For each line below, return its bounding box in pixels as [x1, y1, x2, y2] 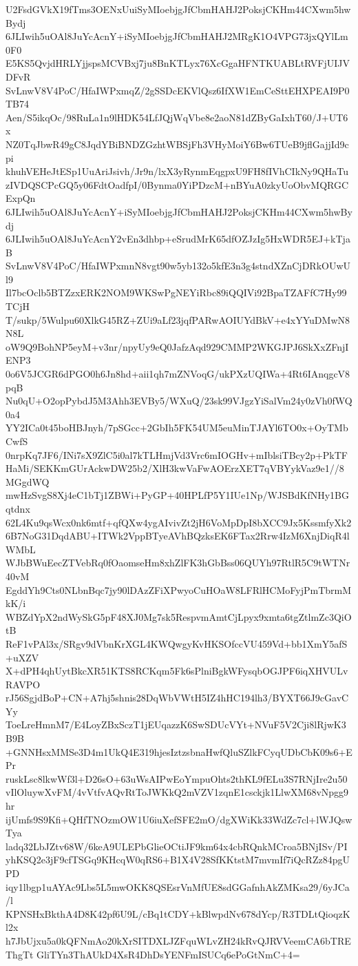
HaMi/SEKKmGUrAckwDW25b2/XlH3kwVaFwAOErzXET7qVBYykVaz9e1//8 [6, 461, 344, 475]
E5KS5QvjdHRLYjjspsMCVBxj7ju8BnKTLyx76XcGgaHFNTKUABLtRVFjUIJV [6, 56, 350, 70]
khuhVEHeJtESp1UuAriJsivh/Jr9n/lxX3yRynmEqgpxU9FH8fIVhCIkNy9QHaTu [6, 164, 349, 178]
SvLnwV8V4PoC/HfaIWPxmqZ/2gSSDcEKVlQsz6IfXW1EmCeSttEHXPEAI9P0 [6, 83, 350, 97]
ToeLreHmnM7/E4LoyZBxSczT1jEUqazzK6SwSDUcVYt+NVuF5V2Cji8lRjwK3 [6, 717, 346, 732]
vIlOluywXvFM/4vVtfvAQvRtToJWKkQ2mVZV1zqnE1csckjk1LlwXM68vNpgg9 [6, 785, 349, 799]
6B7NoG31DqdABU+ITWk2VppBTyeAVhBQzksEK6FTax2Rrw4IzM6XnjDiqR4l [6, 528, 350, 543]
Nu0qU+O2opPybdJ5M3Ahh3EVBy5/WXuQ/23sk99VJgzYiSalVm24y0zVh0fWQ [6, 393, 352, 408]
